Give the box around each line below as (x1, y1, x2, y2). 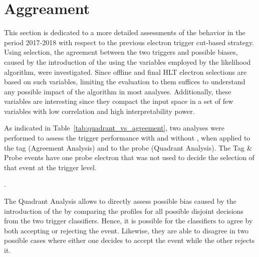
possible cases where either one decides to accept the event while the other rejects (4, 235, 255, 245)
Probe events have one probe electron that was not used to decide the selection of (4, 152, 254, 163)
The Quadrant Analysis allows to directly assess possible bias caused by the (4, 196, 236, 206)
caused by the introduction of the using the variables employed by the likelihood (4, 56, 251, 67)
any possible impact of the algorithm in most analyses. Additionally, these (4, 86, 231, 96)
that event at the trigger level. (4, 162, 97, 172)
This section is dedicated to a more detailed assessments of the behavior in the (4, 27, 245, 38)
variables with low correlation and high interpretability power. (4, 105, 195, 116)
